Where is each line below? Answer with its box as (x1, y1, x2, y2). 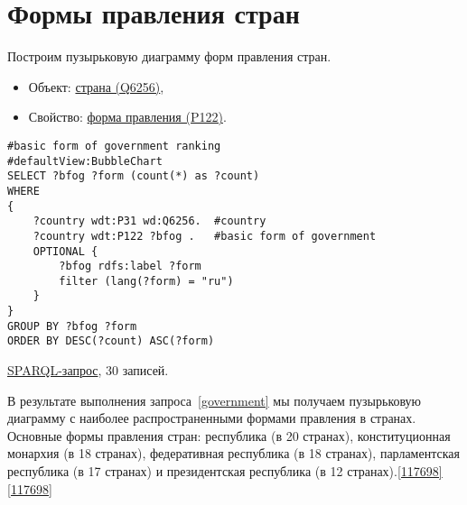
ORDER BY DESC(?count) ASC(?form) (7, 335, 215, 348)
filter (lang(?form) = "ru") (59, 274, 234, 288)
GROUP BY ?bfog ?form (7, 319, 137, 333)
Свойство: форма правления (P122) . (28, 107, 227, 126)
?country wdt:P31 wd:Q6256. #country (33, 215, 266, 228)
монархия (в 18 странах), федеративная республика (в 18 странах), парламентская (7, 444, 460, 463)
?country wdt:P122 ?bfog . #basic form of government (33, 229, 377, 243)
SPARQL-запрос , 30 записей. (7, 361, 169, 380)
